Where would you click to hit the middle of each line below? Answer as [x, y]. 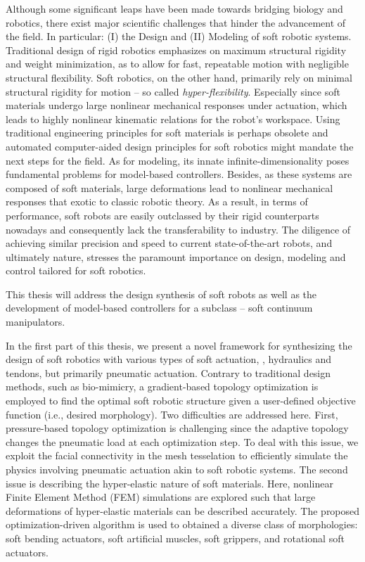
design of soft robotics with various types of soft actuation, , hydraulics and [169, 359]
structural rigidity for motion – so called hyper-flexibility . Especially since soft [173, 91]
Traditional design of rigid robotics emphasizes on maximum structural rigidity [176, 50]
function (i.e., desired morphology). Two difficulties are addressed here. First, [172, 414]
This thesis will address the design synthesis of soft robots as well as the [161, 294]
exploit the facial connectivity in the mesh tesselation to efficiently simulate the [177, 455]
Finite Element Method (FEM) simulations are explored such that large [161, 497]
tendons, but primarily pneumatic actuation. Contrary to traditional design [168, 372]
